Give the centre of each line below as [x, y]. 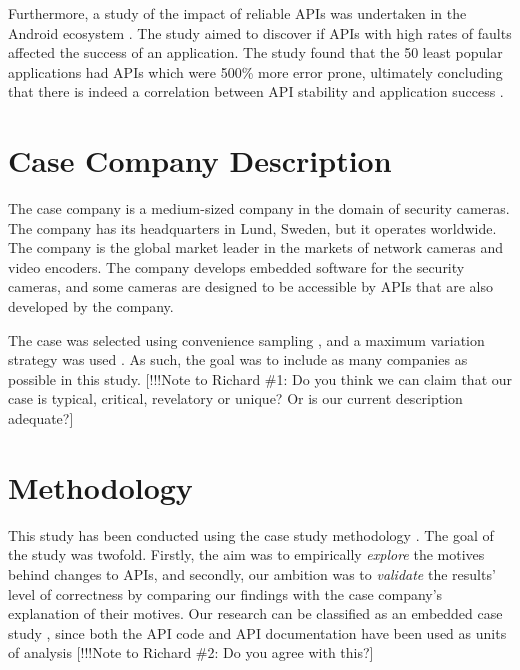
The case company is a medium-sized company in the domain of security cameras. [259, 208]
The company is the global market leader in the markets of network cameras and [256, 247]
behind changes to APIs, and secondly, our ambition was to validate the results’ [252, 573]
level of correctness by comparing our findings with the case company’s [225, 593]
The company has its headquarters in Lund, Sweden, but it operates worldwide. [252, 227]
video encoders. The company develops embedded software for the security [236, 266]
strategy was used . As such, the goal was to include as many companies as [238, 359]
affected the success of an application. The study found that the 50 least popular [255, 52]
